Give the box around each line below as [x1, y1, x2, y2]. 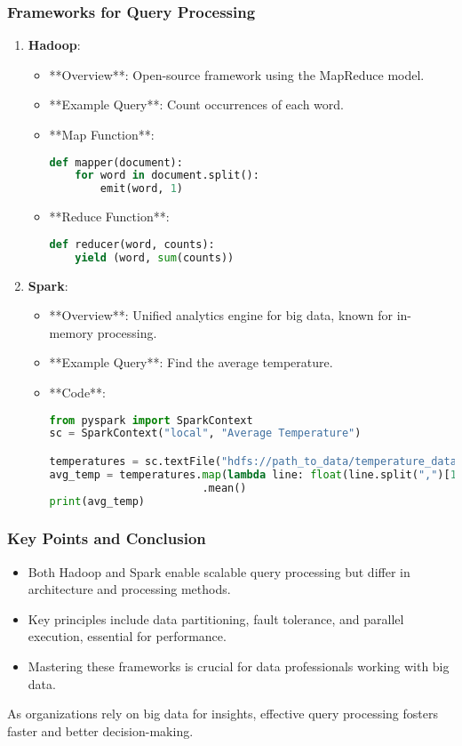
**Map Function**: [49, 125, 155, 143]
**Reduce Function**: [49, 207, 170, 226]
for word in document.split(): [75, 169, 259, 182]
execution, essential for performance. [28, 627, 227, 646]
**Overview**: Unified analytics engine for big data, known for [49, 306, 393, 325]
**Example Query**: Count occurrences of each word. [49, 95, 344, 114]
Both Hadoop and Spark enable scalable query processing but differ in [28, 562, 410, 581]
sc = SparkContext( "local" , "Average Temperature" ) [49, 427, 362, 440]
